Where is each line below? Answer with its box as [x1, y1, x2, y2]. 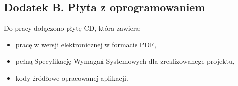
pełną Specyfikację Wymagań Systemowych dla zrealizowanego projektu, [15, 56, 235, 66]
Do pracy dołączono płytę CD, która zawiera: [4, 23, 141, 33]
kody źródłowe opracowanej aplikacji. [15, 72, 128, 83]
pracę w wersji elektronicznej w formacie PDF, [15, 39, 156, 49]
